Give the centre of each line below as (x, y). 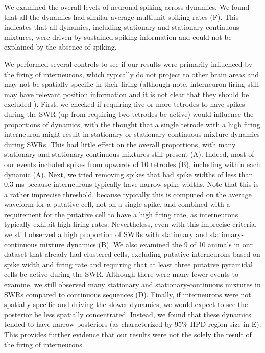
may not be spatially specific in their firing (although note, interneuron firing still (132, 84)
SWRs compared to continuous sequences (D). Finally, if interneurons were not (128, 294)
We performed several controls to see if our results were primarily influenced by (128, 64)
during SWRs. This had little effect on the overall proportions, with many (120, 144)
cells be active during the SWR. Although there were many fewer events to (121, 274)
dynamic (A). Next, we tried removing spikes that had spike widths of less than (129, 174)
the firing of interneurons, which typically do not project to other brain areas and (132, 74)
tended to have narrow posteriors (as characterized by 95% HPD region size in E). (133, 324)
